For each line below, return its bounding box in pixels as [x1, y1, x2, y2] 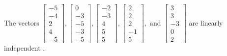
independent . [4, 43, 45, 53]
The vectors [4, 17, 39, 28]
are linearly [189, 17, 223, 28]
